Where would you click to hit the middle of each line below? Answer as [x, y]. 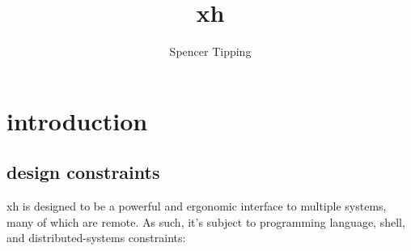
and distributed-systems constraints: [96, 238]
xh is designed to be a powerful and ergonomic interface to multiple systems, [197, 206]
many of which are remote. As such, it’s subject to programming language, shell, [206, 221]
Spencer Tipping [210, 51]
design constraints [83, 172]
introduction [77, 120]
